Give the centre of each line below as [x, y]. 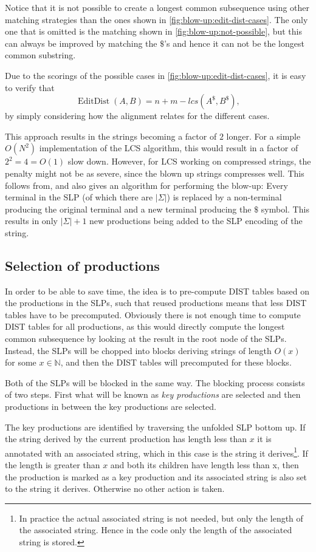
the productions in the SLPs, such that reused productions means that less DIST [156, 303]
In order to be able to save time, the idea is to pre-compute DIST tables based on [157, 291]
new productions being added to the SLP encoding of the [196, 221]
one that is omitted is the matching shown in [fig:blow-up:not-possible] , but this [153, 31]
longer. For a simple [263, 136]
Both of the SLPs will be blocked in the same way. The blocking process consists [155, 382]
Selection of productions [82, 265]
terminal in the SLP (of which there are [79, 197]
